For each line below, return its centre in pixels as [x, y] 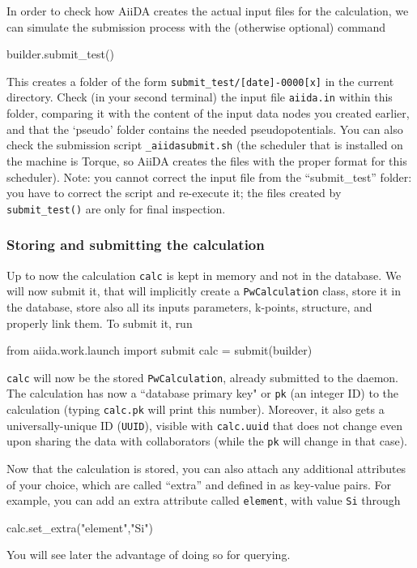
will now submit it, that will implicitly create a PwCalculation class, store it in [204, 291]
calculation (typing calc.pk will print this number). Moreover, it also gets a [196, 409]
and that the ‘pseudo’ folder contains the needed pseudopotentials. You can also [205, 129]
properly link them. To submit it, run [100, 323]
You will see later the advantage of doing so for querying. [149, 555]
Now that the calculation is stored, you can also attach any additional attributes [206, 468]
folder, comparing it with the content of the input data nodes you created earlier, [208, 113]
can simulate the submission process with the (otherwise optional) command [196, 26]
